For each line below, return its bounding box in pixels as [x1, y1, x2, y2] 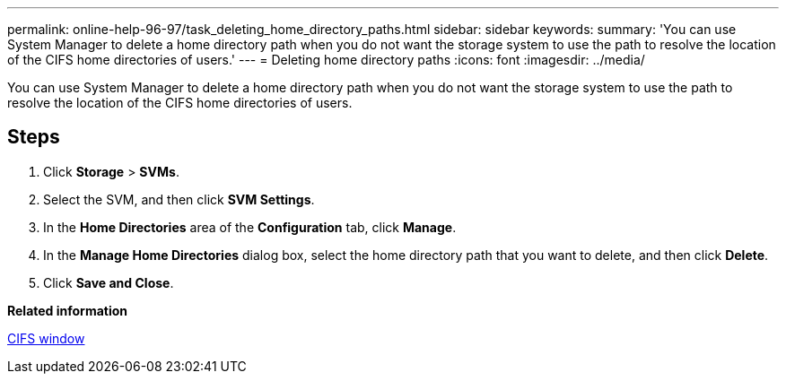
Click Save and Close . [43, 274, 174, 290]
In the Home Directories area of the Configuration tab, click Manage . [43, 219, 457, 235]
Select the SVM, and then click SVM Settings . [43, 191, 315, 207]
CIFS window [7, 330, 85, 346]
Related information [7, 302, 128, 318]
